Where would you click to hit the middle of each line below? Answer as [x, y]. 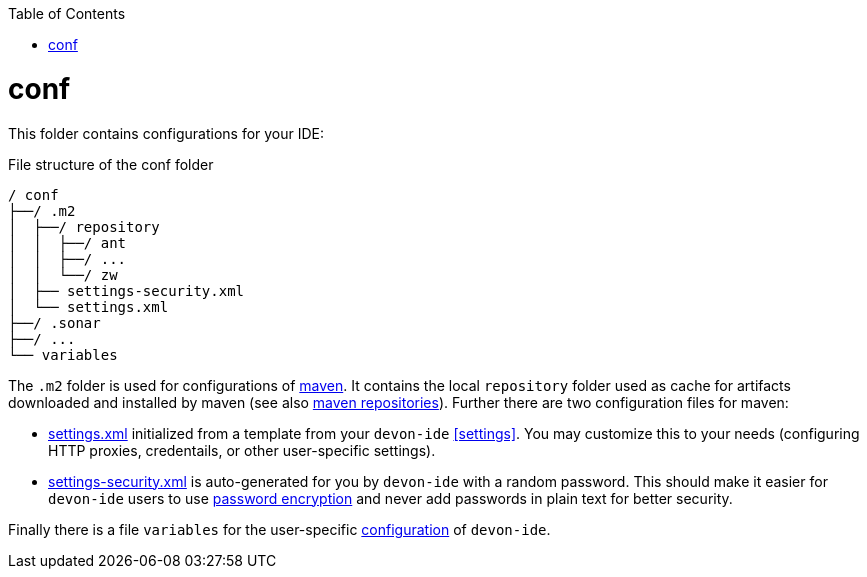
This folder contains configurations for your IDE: [166, 133]
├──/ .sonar [54, 322]
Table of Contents [67, 13]
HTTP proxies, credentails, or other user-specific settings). [242, 450]
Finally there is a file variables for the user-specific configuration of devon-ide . [279, 529]
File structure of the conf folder [111, 164]
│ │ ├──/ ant [67, 242]
